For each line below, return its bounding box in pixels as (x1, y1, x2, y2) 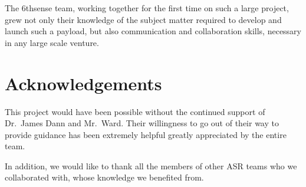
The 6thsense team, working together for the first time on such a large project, (5, 2, 289, 14)
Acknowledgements (5, 71, 162, 95)
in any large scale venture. (5, 36, 99, 48)
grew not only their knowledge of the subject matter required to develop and (5, 13, 282, 25)
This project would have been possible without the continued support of (5, 105, 265, 117)
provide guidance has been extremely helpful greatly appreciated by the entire (5, 128, 287, 140)
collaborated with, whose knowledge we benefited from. (5, 171, 204, 183)
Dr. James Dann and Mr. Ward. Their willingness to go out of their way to (5, 117, 279, 129)
